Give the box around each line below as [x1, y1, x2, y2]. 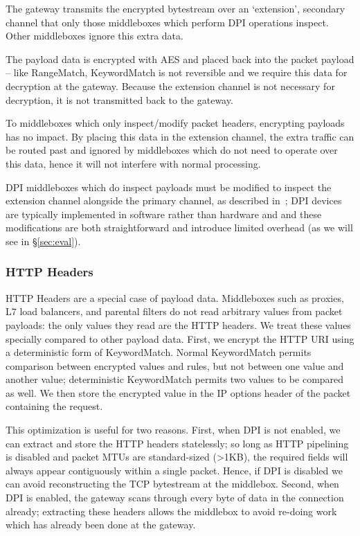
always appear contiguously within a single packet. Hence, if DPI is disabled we [6, 463, 343, 477]
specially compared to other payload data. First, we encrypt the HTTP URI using [6, 331, 354, 346]
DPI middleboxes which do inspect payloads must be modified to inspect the [6, 179, 332, 194]
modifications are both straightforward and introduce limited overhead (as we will [6, 220, 353, 235]
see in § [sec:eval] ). [6, 233, 81, 248]
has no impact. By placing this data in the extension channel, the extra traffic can [6, 129, 354, 143]
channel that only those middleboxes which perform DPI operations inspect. [6, 15, 329, 29]
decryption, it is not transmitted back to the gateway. [6, 92, 233, 107]
